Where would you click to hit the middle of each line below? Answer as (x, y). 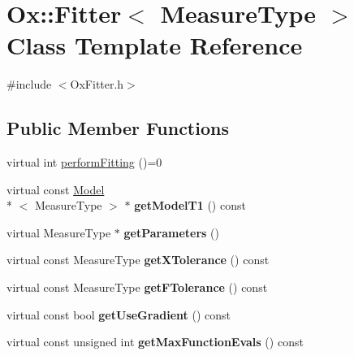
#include (29, 84)
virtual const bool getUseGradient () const (119, 314)
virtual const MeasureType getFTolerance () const (137, 287)
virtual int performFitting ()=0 (84, 162)
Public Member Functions (118, 128)
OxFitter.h (97, 84)
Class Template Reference (155, 45)
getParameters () (171, 232)
